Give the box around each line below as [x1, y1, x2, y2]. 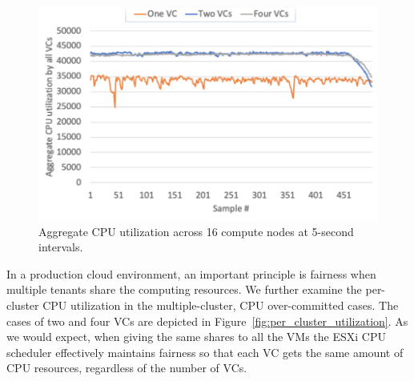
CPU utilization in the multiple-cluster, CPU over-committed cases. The [42, 296, 399, 313]
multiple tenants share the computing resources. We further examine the [6, 281, 362, 298]
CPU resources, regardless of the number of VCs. [6, 359, 247, 376]
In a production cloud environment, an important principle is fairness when [6, 265, 376, 282]
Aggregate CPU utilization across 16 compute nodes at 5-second [38, 223, 354, 239]
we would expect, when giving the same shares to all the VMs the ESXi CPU [6, 328, 386, 345]
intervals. [38, 239, 83, 255]
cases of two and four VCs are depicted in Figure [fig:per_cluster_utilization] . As [6, 312, 408, 329]
